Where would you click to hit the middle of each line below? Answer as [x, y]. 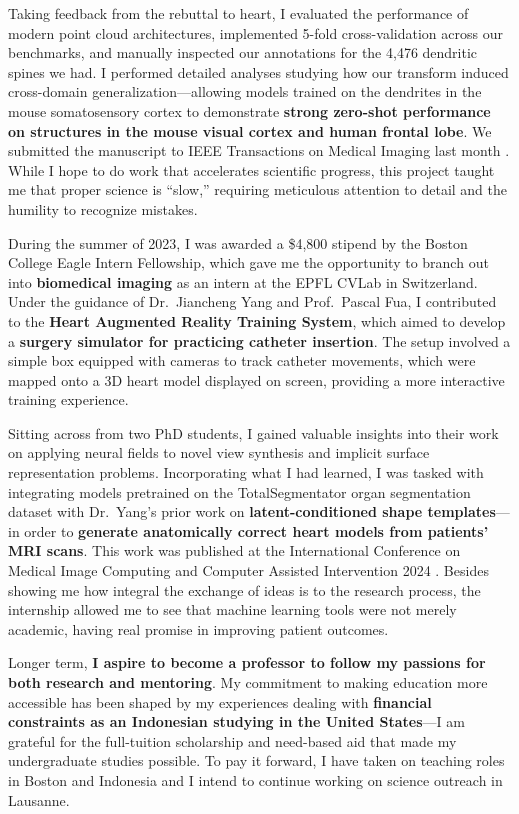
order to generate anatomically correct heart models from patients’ [256, 530]
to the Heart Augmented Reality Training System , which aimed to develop [257, 320]
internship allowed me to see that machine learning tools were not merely [232, 609]
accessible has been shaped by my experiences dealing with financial [220, 701]
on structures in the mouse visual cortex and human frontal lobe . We [250, 130]
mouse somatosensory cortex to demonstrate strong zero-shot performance [249, 110]
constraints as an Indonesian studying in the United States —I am [236, 721]
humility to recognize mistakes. [103, 208]
